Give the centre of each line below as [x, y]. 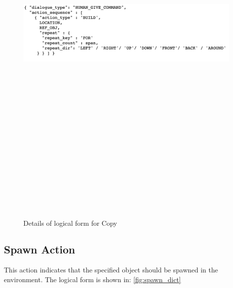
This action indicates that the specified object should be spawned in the [111, 270]
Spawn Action [40, 249]
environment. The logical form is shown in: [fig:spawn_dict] [92, 279]
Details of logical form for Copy [70, 223]
